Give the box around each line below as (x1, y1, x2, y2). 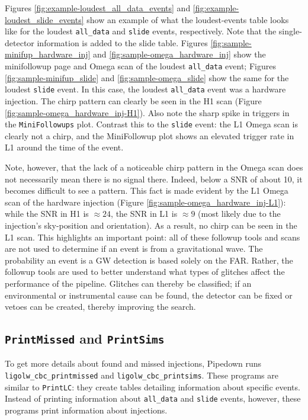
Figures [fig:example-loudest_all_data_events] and (5, 2, 191, 14)
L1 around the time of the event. (5, 141, 124, 153)
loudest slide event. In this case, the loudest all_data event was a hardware (5, 83, 286, 95)
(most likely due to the (198, 207, 281, 220)
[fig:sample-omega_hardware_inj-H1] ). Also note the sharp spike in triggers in (5, 106, 290, 118)
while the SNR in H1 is (5, 207, 89, 220)
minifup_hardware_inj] (5, 48, 91, 60)
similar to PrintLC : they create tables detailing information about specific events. (5, 380, 300, 393)
